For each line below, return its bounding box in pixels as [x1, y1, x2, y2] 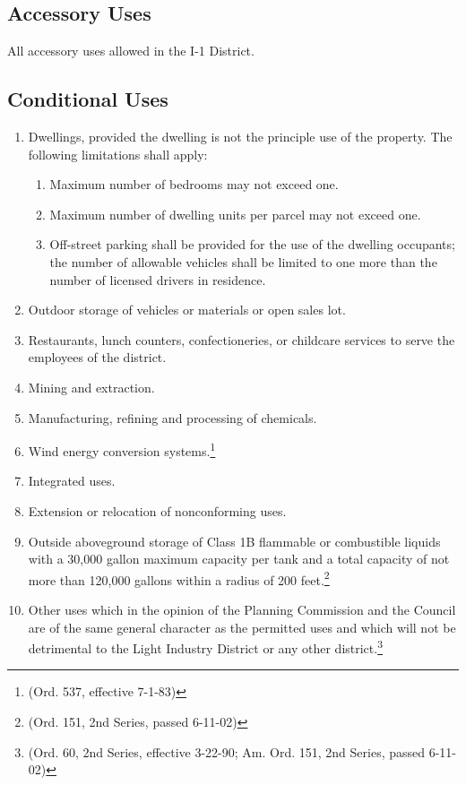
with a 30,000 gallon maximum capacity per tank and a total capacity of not [28, 549, 450, 568]
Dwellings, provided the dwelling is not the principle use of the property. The [28, 127, 453, 145]
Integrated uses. [28, 471, 116, 490]
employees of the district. [28, 348, 167, 367]
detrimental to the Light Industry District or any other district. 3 [28, 636, 384, 657]
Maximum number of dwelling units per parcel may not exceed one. [49, 204, 421, 223]
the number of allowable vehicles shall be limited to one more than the [49, 252, 437, 271]
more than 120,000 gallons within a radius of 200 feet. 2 [28, 567, 330, 589]
